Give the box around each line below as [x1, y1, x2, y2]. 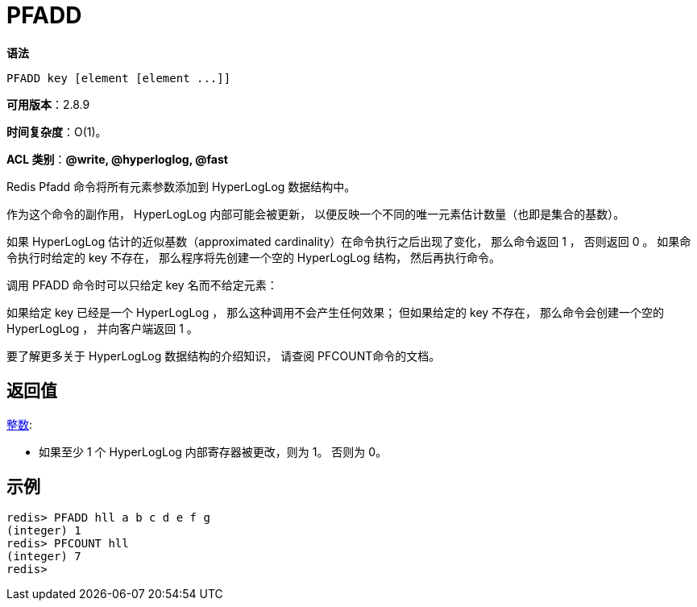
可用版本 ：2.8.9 [6, 97, 90, 111]
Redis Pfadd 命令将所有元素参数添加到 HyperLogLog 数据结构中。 [6, 179, 356, 193]
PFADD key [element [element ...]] [6, 71, 231, 85]
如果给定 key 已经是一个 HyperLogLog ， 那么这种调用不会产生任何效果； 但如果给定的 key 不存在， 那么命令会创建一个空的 [6, 305, 665, 319]
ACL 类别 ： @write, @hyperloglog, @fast [6, 152, 228, 166]
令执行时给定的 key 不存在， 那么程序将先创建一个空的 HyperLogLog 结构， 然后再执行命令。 [6, 250, 501, 264]
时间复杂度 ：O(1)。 [6, 124, 107, 139]
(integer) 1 [6, 524, 81, 538]
